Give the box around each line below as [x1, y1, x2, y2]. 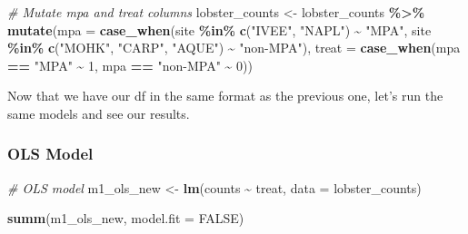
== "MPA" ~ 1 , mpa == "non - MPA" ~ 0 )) [7, 55, 253, 74]
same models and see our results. [7, 103, 190, 122]
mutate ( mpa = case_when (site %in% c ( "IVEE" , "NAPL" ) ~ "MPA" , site [7, 20, 432, 39]
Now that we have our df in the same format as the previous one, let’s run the [7, 86, 443, 105]
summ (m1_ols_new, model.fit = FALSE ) [7, 209, 244, 228]
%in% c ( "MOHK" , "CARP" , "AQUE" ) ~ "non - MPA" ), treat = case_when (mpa [7, 38, 461, 57]
